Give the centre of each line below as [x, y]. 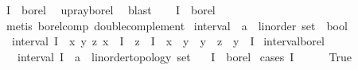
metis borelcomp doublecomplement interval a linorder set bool [177, 25]
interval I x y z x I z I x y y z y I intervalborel [168, 41]
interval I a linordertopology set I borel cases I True [185, 56]
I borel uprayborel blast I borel [111, 10]
